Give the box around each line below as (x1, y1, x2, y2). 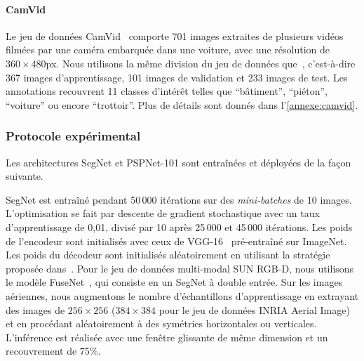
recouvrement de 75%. (6, 343, 101, 358)
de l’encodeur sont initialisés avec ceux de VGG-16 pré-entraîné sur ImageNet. (6, 233, 347, 248)
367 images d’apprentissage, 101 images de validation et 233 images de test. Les (6, 70, 348, 84)
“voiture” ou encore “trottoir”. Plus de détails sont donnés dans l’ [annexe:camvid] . (6, 97, 358, 112)
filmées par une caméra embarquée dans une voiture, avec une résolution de (6, 42, 330, 57)
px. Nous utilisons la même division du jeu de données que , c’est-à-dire (46, 55, 356, 70)
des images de (6, 302, 65, 317)
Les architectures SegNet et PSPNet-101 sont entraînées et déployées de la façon (6, 155, 351, 169)
